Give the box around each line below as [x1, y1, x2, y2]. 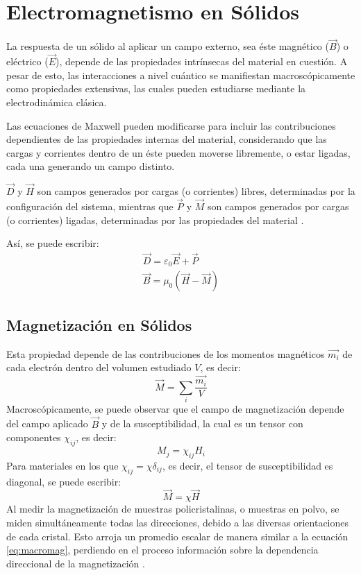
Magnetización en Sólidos [6, 314, 192, 335]
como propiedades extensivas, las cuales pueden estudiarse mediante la [6, 81, 306, 96]
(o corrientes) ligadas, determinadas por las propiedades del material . [6, 212, 304, 227]
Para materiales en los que [6, 458, 119, 472]
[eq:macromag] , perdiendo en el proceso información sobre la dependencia [6, 542, 319, 557]
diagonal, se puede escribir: [6, 474, 121, 488]
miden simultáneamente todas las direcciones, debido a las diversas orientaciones [6, 515, 349, 530]
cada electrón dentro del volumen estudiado [6, 360, 192, 375]
